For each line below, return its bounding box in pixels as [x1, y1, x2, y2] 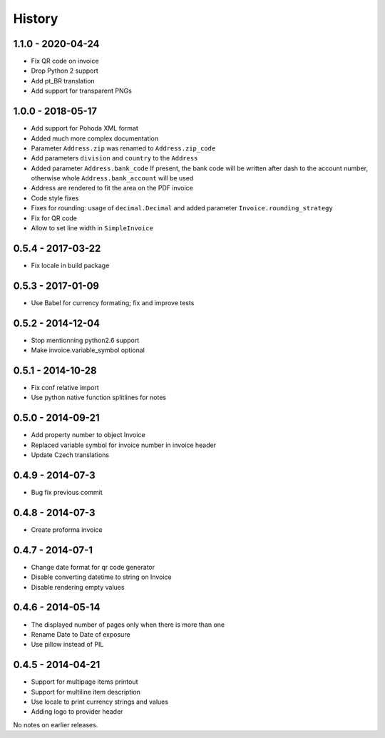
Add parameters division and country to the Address [31, 154, 198, 163]
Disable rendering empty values [31, 583, 125, 591]
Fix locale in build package [31, 261, 110, 270]
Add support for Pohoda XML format [31, 124, 139, 133]
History [13, 11, 58, 26]
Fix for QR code [31, 214, 78, 222]
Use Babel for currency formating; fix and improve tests [31, 298, 195, 307]
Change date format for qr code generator [31, 563, 155, 571]
